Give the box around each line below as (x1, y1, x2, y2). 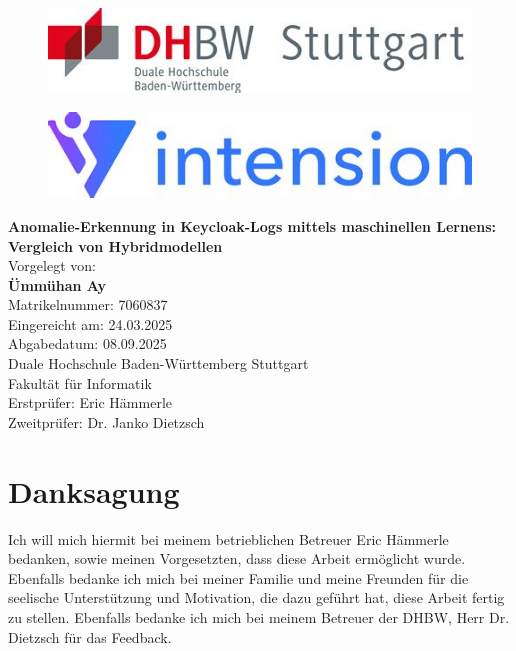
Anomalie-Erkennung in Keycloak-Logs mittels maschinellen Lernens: (8, 215, 496, 236)
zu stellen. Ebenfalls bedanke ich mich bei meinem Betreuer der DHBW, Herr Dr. (8, 606, 510, 627)
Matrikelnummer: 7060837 (8, 294, 168, 315)
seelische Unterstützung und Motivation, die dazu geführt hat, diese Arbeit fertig (8, 587, 505, 608)
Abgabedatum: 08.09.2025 (8, 333, 167, 354)
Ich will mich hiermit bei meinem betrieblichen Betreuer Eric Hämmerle (8, 528, 449, 549)
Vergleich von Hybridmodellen (8, 235, 223, 256)
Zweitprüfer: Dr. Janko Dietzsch (8, 411, 205, 432)
